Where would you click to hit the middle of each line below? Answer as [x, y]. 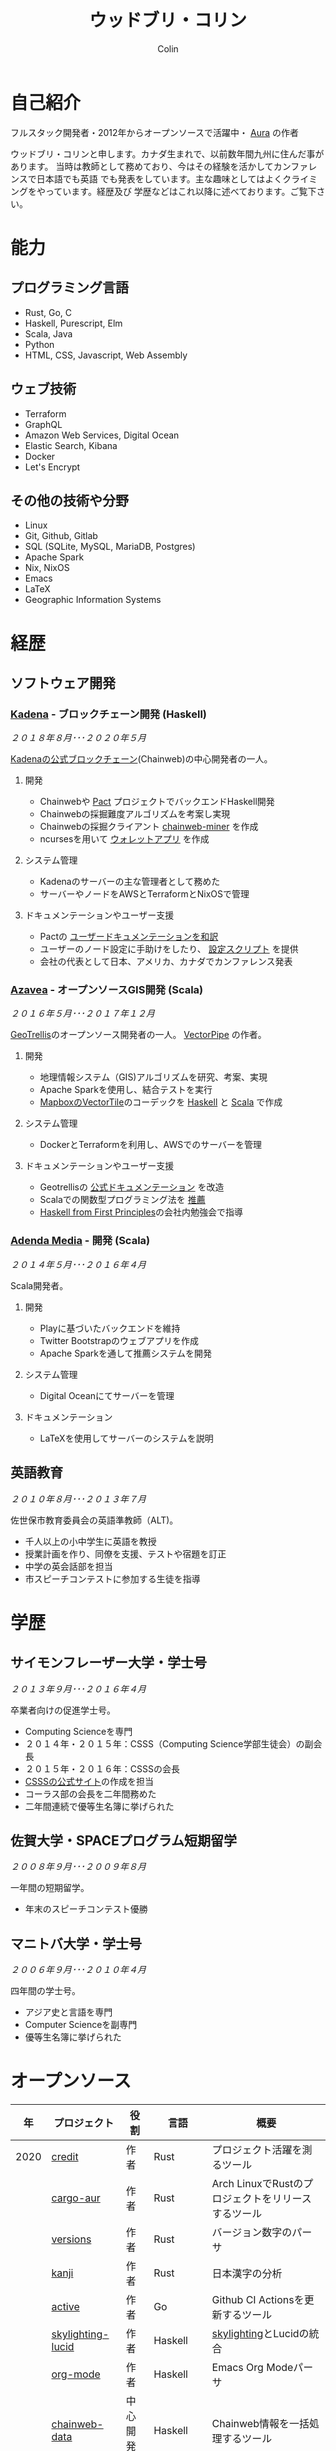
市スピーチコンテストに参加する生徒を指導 [112, 1578]
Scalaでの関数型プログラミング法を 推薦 [122, 1200]
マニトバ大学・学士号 [76, 1943]
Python [39, 344]
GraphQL [43, 424]
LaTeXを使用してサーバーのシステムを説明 [126, 1438]
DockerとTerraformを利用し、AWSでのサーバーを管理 [151, 1145]
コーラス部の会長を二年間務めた [90, 1793]
